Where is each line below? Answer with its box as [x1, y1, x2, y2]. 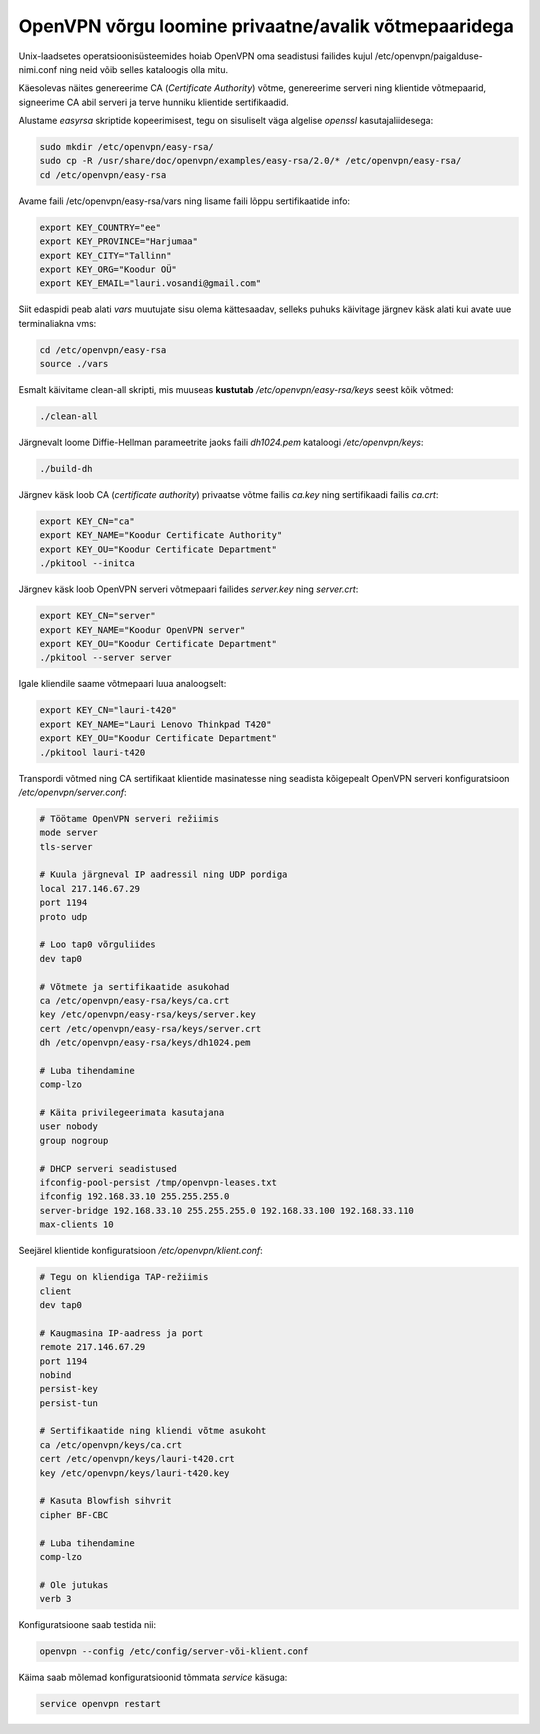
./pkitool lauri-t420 [39, 746, 146, 758]
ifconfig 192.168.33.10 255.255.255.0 [39, 1191, 230, 1202]
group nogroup [39, 1135, 109, 1146]
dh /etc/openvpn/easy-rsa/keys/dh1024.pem [39, 1037, 251, 1049]
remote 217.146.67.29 [39, 1341, 146, 1353]
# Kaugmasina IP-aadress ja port [39, 1327, 204, 1339]
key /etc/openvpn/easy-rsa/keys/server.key [39, 1009, 257, 1020]
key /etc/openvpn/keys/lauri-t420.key [39, 1467, 230, 1479]
